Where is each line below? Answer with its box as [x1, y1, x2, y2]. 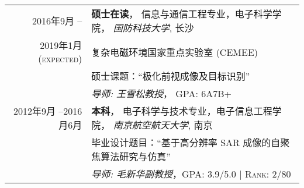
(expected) [38, 52, 82, 65]
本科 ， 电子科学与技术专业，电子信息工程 [91, 104, 272, 118]
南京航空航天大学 [113, 118, 188, 132]
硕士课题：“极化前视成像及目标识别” [91, 69, 250, 83]
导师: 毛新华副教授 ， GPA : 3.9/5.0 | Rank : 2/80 [91, 167, 291, 180]
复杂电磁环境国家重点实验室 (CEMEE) [91, 45, 258, 59]
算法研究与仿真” [101, 150, 171, 163]
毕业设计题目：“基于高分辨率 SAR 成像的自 [91, 136, 281, 149]
